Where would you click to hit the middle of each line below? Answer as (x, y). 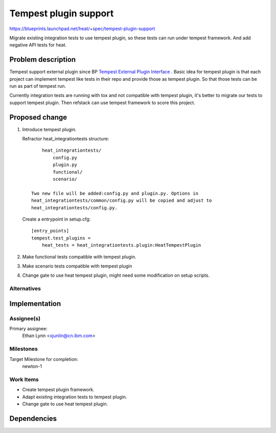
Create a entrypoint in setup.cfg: (56, 219)
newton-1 (32, 366)
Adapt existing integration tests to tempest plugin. (75, 397)
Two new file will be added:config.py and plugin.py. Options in (115, 193)
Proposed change (38, 117)
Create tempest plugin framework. (58, 390)
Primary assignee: (29, 329)
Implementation (35, 304)
